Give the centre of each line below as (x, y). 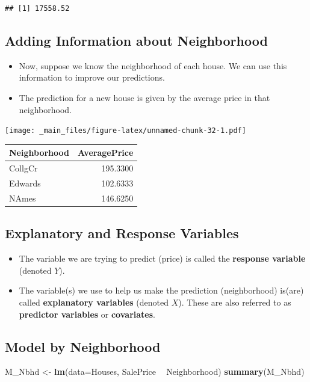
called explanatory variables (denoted (94, 302)
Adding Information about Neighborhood (136, 40)
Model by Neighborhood (83, 346)
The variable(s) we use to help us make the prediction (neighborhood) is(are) (161, 290)
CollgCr (23, 168)
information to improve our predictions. (92, 77)
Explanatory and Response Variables (122, 233)
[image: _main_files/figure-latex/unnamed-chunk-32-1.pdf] (126, 131)
